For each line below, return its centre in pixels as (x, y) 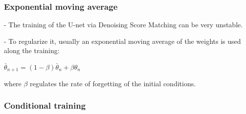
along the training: (32, 50)
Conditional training (45, 105)
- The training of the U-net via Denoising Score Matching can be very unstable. (123, 25)
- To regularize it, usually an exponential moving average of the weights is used (123, 41)
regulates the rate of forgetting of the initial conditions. (113, 84)
